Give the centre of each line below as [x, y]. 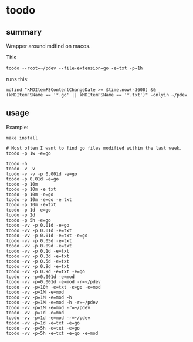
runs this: [17, 79]
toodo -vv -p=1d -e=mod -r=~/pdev [48, 318]
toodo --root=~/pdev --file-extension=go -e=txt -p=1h [75, 68]
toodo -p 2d [21, 215]
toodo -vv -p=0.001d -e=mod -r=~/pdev [53, 282]
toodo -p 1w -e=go [28, 153]
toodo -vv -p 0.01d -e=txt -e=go [47, 236]
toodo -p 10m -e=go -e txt [39, 199]
